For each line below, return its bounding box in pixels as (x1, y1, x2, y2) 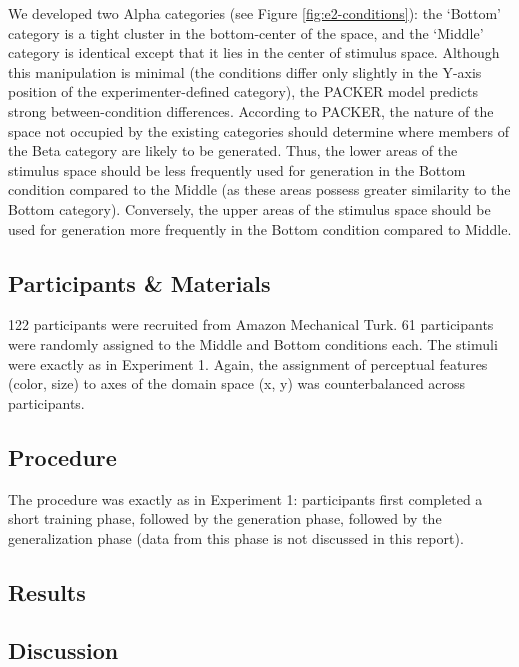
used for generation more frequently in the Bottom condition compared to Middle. (8, 218, 512, 239)
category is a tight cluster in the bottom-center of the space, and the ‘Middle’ (8, 22, 484, 43)
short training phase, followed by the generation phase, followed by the (8, 508, 442, 529)
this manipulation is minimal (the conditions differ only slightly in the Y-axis (8, 61, 482, 82)
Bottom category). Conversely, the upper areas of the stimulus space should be (8, 198, 491, 219)
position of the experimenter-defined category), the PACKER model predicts (8, 81, 478, 102)
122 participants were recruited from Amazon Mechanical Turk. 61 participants (8, 314, 494, 335)
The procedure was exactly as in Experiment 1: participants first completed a (8, 488, 483, 509)
